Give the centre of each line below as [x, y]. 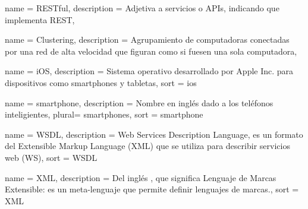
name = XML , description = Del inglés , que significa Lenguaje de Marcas [141, 177]
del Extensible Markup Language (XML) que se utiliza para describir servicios [147, 146]
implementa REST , [40, 19]
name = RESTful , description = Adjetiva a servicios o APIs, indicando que [142, 8]
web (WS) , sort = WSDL [51, 157]
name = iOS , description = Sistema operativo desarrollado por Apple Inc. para [149, 71]
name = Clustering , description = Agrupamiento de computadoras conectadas [147, 39]
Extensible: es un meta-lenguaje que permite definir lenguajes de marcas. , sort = [152, 189]
